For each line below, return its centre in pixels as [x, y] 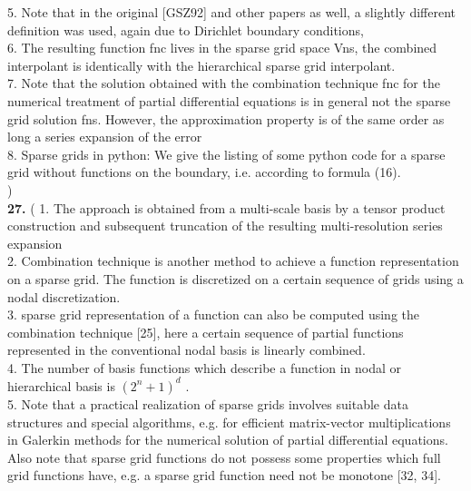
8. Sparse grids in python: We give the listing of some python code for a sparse [226, 154]
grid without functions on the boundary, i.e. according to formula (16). [204, 172]
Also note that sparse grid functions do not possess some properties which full [224, 457]
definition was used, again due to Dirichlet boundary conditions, [186, 29]
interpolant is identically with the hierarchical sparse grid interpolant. [201, 65]
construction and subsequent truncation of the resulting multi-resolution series [225, 226]
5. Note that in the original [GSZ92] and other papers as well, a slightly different [232, 12]
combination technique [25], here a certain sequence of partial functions [206, 332]
